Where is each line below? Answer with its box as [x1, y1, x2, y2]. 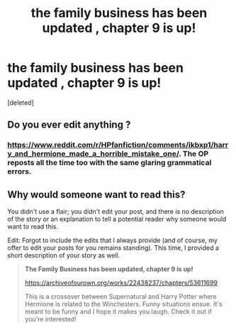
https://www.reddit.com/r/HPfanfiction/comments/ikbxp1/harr [7, 140, 229, 150]
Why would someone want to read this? [7, 188, 186, 200]
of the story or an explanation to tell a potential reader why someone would [7, 215, 227, 224]
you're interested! [24, 315, 77, 324]
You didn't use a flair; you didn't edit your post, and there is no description [7, 207, 225, 216]
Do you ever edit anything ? [7, 119, 131, 131]
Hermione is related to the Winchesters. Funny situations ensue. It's [24, 300, 223, 309]
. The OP [178, 149, 209, 159]
